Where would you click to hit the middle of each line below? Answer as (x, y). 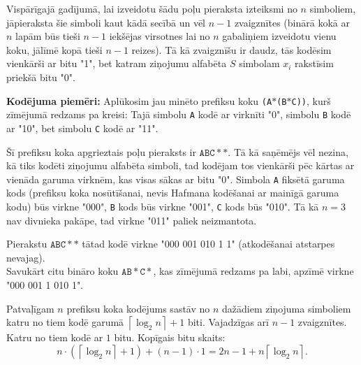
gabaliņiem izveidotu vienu (279, 36)
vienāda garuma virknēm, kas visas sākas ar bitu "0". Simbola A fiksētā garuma (176, 179)
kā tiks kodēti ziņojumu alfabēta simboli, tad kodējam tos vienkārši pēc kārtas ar (180, 165)
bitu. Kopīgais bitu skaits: (170, 337)
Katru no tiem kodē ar (55, 337)
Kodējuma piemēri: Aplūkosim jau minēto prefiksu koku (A (139, 100)
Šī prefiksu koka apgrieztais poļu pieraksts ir (101, 151)
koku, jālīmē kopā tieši (54, 49)
